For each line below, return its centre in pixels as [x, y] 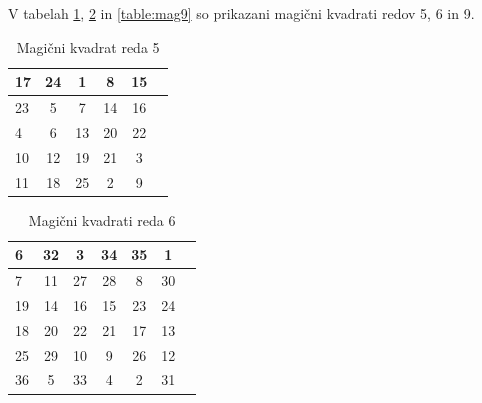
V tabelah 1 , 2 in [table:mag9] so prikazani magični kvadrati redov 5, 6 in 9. [241, 13]
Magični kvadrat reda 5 [88, 46]
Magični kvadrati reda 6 [102, 219]
